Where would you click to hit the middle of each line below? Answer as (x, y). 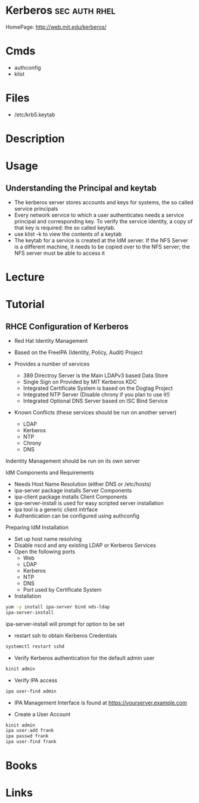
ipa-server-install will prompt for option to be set (65, 624)
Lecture (25, 277)
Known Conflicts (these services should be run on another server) (95, 413)
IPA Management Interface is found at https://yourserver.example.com (100, 703)
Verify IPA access (36, 680)
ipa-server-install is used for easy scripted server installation (89, 503)
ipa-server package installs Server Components (73, 491)
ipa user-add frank (30, 731)
